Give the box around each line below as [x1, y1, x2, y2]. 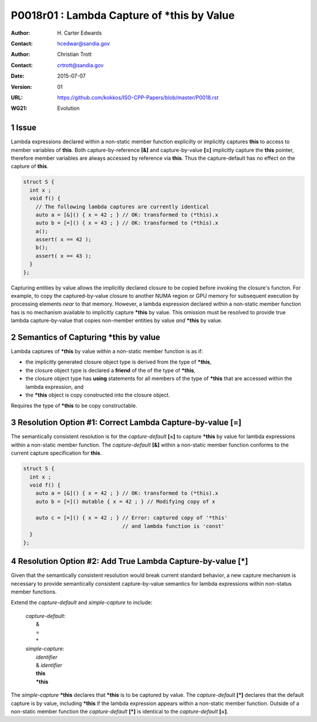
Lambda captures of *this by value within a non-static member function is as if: [11, 348, 204, 355]
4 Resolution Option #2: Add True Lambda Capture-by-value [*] [11, 556, 248, 566]
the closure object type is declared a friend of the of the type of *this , [25, 367, 196, 374]
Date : [11, 72, 25, 79]
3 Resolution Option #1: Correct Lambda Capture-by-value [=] [11, 418, 242, 428]
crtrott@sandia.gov [57, 62, 104, 69]
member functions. [11, 588, 57, 595]
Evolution [57, 105, 80, 112]
